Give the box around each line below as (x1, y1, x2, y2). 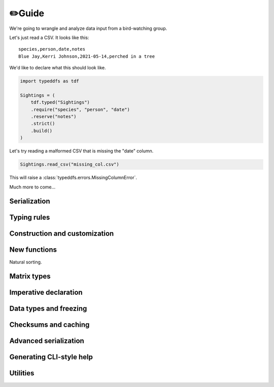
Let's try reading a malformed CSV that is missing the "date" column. (9, 148, 154, 154)
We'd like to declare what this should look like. (9, 65, 106, 71)
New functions (9, 246, 57, 254)
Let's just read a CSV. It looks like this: (9, 34, 89, 41)
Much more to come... (9, 184, 56, 190)
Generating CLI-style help (9, 353, 93, 362)
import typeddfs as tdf (20, 79, 80, 84)
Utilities (9, 369, 35, 377)
